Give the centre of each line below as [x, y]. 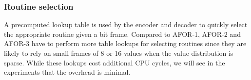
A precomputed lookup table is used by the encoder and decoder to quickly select [126, 24]
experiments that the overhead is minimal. [67, 72]
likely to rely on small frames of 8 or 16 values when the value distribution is [119, 53]
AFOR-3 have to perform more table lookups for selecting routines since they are [125, 43]
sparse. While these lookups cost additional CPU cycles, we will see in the [115, 62]
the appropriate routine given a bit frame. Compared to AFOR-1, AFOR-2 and [122, 34]
